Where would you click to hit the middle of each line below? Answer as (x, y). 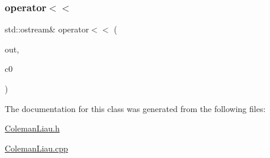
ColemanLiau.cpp (36, 148)
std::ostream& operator (47, 29)
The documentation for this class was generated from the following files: (135, 108)
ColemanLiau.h (32, 128)
